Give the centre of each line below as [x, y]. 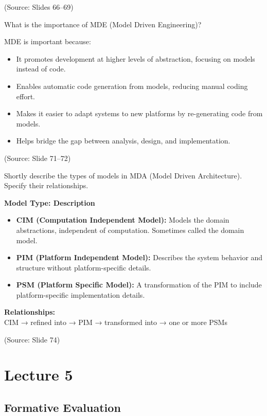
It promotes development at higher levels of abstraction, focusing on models [136, 58]
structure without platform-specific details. [84, 267]
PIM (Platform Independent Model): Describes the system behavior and [139, 257]
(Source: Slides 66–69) [39, 7]
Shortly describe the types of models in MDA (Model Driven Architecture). [123, 175]
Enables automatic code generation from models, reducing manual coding [132, 86]
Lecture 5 [39, 375]
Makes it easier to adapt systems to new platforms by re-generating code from [139, 113]
